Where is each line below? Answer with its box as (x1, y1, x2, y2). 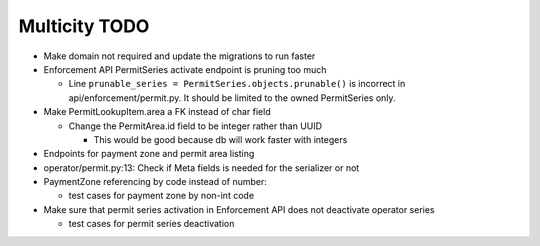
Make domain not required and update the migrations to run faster (43, 50, 316, 62)
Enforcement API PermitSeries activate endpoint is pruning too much (43, 63, 327, 75)
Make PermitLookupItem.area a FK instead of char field (43, 106, 271, 118)
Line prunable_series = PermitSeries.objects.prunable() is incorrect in (68, 78, 406, 90)
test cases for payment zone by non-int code (68, 190, 255, 202)
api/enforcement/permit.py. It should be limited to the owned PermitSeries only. (68, 91, 396, 104)
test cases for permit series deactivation (68, 218, 235, 230)
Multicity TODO (18, 15, 150, 37)
